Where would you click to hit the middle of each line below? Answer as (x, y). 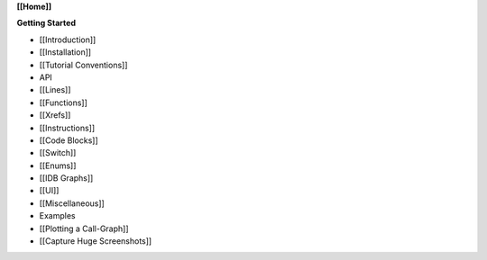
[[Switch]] (58, 153)
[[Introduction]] (68, 40)
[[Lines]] (55, 90)
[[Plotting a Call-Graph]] (84, 229)
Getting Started (46, 23)
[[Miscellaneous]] (72, 203)
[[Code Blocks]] (69, 140)
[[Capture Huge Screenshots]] (96, 241)
